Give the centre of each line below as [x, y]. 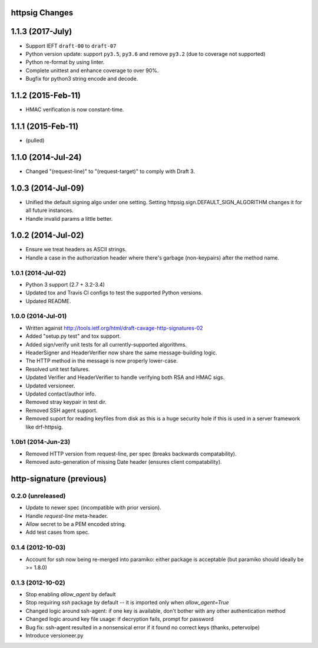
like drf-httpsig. [44, 427]
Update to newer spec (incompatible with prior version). [93, 508]
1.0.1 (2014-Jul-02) [39, 273]
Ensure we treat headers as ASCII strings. [76, 250]
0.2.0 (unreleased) [38, 496]
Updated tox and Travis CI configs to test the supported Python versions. [114, 293]
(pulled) [35, 140]
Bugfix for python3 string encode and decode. [82, 79]
